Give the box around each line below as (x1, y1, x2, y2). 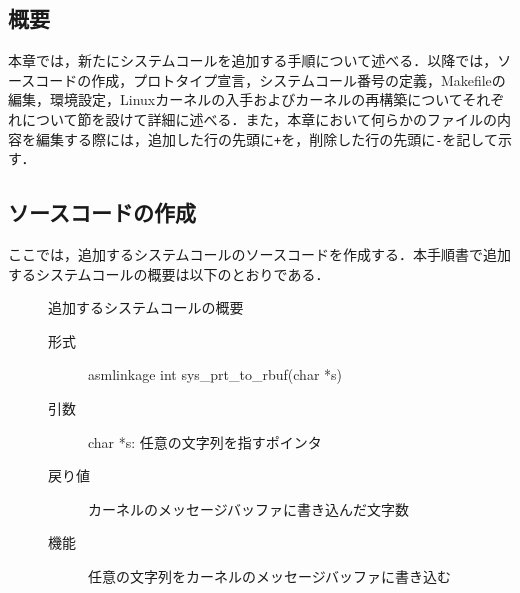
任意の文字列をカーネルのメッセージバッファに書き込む (88, 565, 451, 586)
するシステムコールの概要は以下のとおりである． (8, 263, 330, 284)
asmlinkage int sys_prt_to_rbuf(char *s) (88, 364, 343, 385)
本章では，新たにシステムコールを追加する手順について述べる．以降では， (8, 50, 498, 71)
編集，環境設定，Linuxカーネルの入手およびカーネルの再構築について (8, 89, 463, 110)
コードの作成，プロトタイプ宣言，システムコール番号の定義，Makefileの (35, 69, 506, 90)
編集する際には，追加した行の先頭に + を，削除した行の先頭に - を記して (35, 128, 498, 149)
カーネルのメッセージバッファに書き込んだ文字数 (88, 498, 409, 519)
